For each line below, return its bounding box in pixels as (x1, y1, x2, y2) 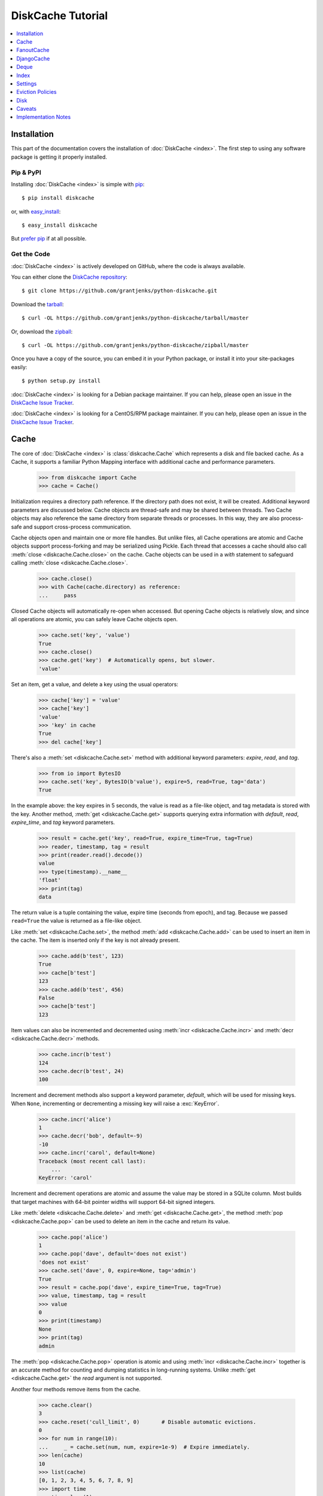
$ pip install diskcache (22, 194, 95, 202)
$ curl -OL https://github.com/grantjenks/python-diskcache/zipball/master (22, 342, 249, 348)
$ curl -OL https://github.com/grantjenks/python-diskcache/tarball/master (22, 315, 249, 321)
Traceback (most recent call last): (38, 1158, 147, 1164)
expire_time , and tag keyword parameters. (11, 819, 115, 826)
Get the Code (11, 250, 50, 259)
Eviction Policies (16, 89, 57, 96)
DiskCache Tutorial (11, 9, 108, 22)
